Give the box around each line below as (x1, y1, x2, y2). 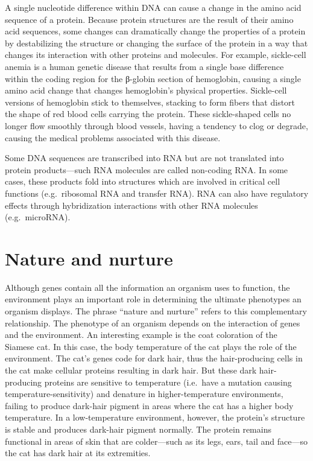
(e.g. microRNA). (5, 211, 71, 223)
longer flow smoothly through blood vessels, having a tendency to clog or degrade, (5, 119, 308, 132)
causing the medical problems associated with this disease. (5, 131, 221, 144)
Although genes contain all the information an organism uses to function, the (5, 281, 290, 293)
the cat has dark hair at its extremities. (5, 447, 151, 459)
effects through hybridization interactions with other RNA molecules (5, 199, 258, 211)
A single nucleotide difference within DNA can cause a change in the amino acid (5, 1, 302, 13)
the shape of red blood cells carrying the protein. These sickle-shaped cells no (5, 107, 291, 120)
